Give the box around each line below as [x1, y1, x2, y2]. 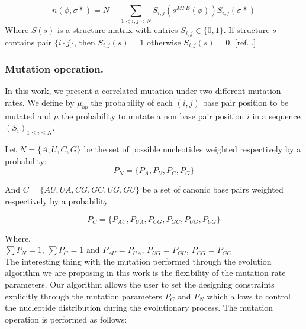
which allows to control [207, 289, 291, 302]
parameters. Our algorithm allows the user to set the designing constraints [5, 278, 275, 290]
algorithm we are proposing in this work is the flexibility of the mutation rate [5, 266, 286, 279]
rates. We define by [5, 96, 75, 109]
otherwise [146, 35, 181, 48]
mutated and [5, 109, 51, 122]
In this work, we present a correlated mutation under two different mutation [5, 84, 281, 97]
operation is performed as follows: [5, 312, 127, 325]
